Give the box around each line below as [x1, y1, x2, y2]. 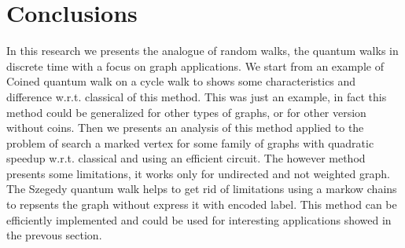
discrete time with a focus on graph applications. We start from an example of [6, 57, 384, 74]
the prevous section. [6, 227, 102, 243]
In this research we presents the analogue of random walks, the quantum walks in [6, 42, 399, 59]
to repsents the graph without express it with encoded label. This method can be [6, 196, 397, 213]
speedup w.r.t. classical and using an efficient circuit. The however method [6, 150, 366, 166]
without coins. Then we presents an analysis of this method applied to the [6, 119, 364, 136]
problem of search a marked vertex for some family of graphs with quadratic [6, 134, 374, 151]
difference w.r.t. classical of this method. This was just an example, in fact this [6, 88, 387, 104]
